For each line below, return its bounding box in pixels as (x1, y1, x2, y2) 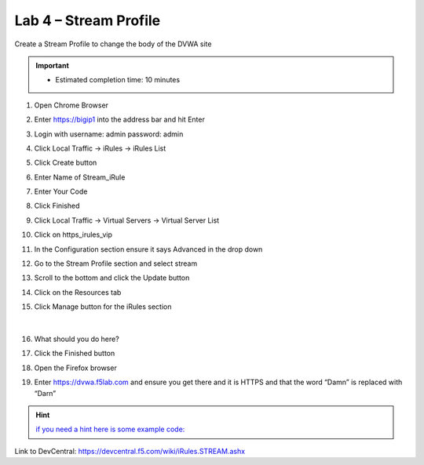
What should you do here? (34, 334, 119, 343)
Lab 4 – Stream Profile (14, 12, 161, 29)
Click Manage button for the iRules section (34, 302, 172, 311)
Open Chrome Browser (34, 100, 109, 110)
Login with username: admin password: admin (34, 129, 184, 139)
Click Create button (34, 158, 97, 168)
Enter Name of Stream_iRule (34, 173, 126, 182)
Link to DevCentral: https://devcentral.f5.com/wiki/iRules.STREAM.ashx (14, 446, 246, 456)
